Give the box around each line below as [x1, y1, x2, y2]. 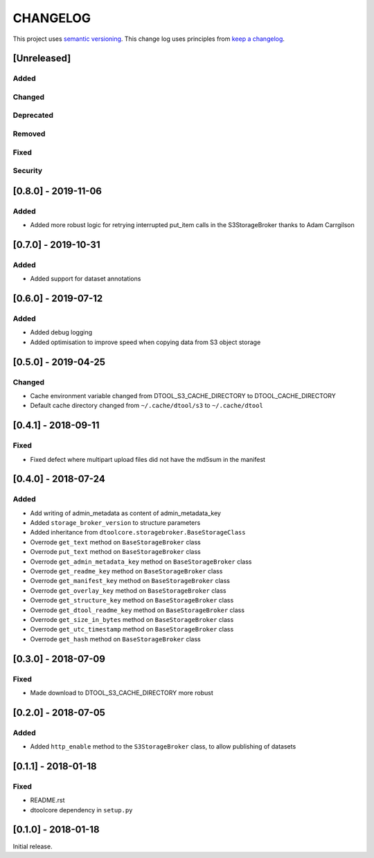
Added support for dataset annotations [30, 274, 141, 283]
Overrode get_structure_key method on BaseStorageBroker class [30, 596, 234, 605]
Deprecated [12, 111, 54, 120]
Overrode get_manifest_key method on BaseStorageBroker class [30, 577, 230, 585]
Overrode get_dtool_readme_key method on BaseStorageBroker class [30, 606, 245, 614]
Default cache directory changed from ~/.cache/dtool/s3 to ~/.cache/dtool [30, 402, 263, 410]
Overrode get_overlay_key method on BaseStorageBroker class [30, 586, 226, 595]
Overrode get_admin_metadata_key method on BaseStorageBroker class [30, 557, 252, 566]
